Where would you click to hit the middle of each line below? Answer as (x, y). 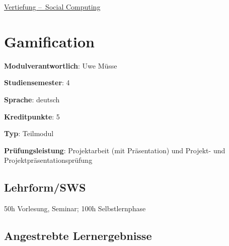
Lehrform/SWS (45, 187)
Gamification (50, 41)
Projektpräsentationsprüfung (48, 160)
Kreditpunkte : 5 (32, 116)
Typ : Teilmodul (29, 133)
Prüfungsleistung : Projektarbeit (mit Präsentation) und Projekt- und (115, 150)
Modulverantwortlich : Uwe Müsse (61, 65)
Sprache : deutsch (32, 99)
